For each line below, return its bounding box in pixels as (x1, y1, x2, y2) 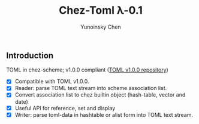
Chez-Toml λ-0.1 (59, 4, 143, 17)
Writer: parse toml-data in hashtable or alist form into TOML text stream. (14, 111, 194, 118)
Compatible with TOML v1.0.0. (14, 78, 89, 85)
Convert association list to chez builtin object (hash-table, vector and (14, 91, 186, 98)
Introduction (6, 50, 54, 60)
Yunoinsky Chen (80, 23, 121, 30)
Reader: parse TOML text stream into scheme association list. (14, 85, 167, 92)
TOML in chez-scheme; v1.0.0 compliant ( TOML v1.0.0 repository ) (6, 66, 169, 73)
